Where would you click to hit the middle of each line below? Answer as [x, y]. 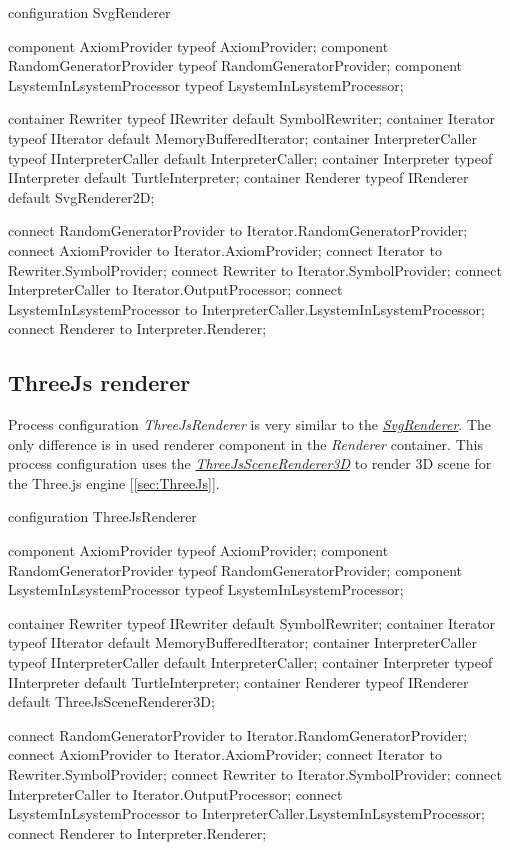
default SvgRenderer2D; [81, 196]
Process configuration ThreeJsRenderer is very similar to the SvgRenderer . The [250, 424]
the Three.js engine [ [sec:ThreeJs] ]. [114, 482]
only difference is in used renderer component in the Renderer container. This [245, 443]
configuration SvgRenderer [89, 12]
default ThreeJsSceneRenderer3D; [111, 701]
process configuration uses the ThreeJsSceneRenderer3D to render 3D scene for [250, 463]
